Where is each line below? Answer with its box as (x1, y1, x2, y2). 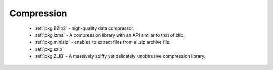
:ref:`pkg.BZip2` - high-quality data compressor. (34, 25, 134, 31)
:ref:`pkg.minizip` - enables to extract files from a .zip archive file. (34, 39, 171, 45)
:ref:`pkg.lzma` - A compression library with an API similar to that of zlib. (34, 32, 185, 38)
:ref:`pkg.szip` (34, 46, 64, 52)
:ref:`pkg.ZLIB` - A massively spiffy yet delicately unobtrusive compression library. (34, 53, 206, 59)
